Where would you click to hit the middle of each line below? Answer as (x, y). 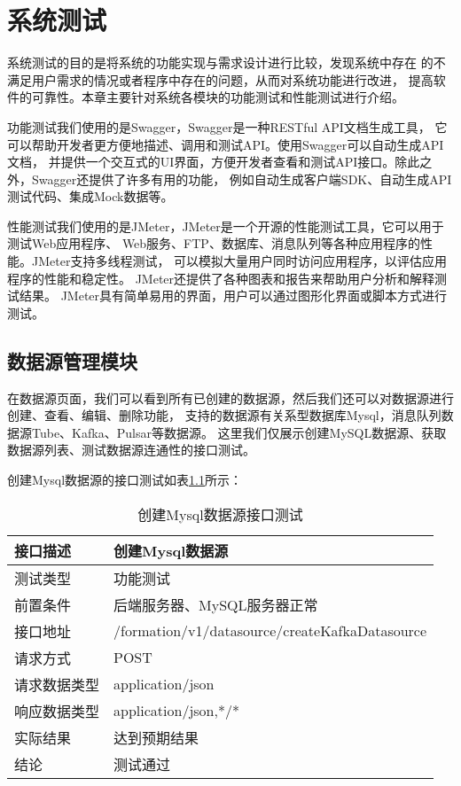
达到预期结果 (156, 737)
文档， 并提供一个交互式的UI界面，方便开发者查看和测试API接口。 (201, 162)
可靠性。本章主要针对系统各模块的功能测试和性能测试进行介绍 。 (218, 97)
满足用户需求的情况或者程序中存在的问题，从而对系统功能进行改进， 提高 (220, 79)
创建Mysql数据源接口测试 (220, 514)
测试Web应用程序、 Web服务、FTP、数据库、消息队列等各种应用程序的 (214, 243)
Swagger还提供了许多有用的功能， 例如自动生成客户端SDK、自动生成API (242, 179)
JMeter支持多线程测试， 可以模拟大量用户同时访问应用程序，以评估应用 (239, 261)
